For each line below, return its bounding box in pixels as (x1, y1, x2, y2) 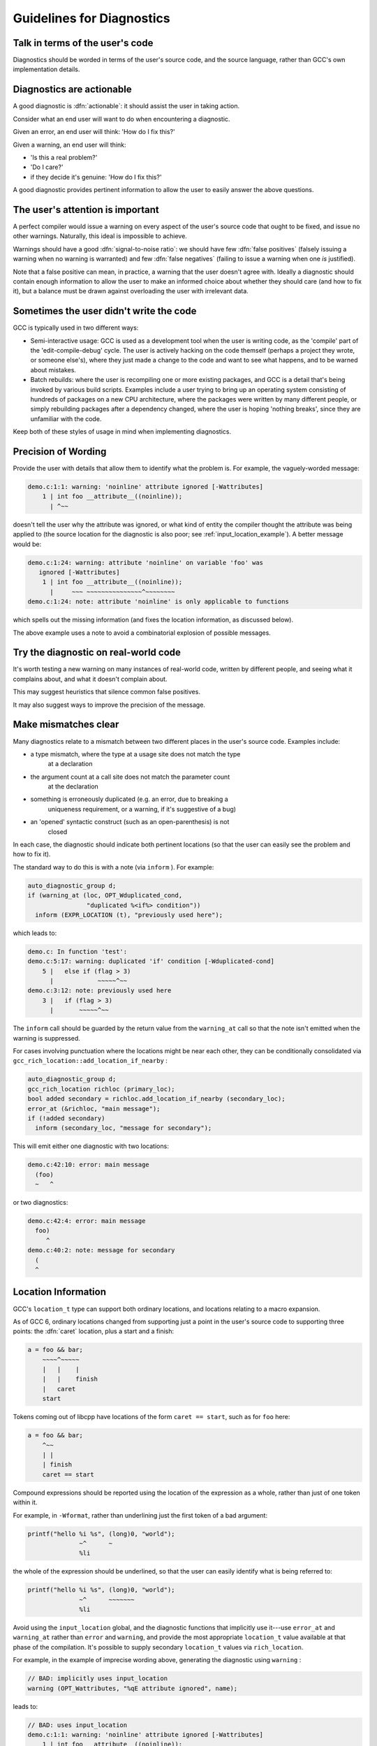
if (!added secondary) (27, 1114, 105, 1122)
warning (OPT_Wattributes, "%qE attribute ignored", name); (27, 1684, 238, 1692)
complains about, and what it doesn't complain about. (13, 675, 168, 683)
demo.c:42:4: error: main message (27, 1217, 146, 1225)
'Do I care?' (30, 163, 64, 171)
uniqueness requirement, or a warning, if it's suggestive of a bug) (47, 805, 237, 813)
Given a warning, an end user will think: (13, 140, 126, 149)
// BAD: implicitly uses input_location (27, 1675, 168, 1682)
